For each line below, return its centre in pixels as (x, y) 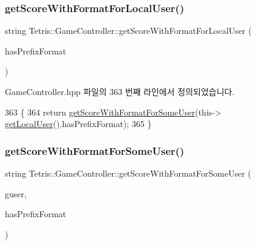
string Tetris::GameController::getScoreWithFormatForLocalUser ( (128, 31)
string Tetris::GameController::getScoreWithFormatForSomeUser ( (128, 173)
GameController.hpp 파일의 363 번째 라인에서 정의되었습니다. (120, 91)
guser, (16, 193)
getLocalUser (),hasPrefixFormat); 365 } (78, 124)
